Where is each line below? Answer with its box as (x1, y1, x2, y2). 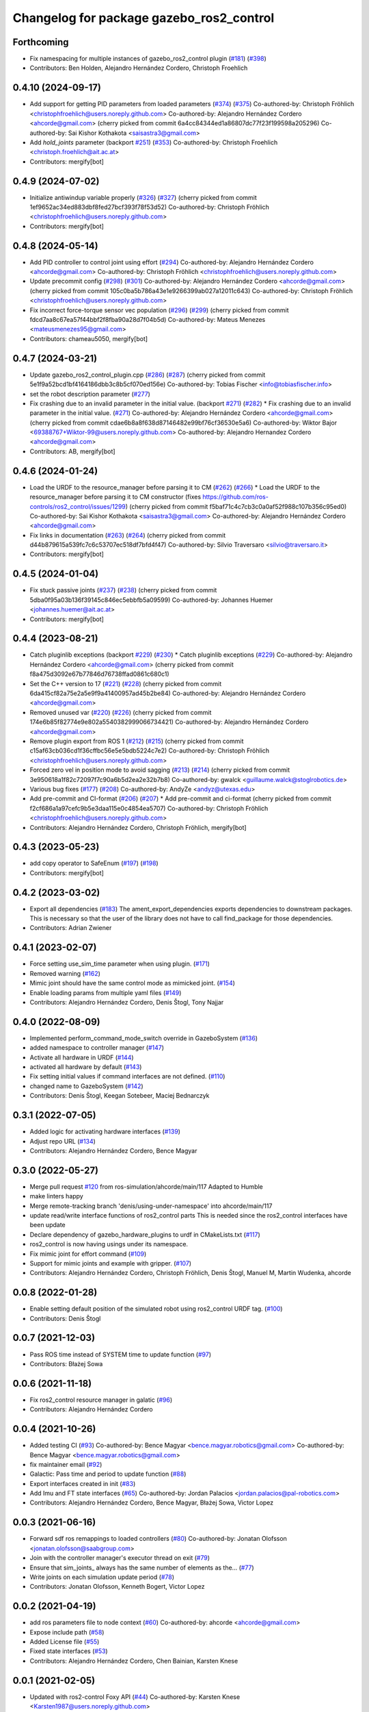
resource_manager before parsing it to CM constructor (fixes (29, 493, 202, 501)
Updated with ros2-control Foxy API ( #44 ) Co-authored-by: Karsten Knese (29, 1692, 241, 1701)
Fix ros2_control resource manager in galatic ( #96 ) (29, 1396, 173, 1404)
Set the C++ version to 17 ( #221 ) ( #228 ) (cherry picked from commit (29, 679, 222, 688)
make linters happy (29, 1192, 83, 1200)
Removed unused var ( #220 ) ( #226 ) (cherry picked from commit (29, 708, 212, 716)
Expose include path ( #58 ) (29, 1628, 105, 1636)
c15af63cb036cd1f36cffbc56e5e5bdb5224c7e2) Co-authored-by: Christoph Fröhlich (29, 746, 270, 755)
